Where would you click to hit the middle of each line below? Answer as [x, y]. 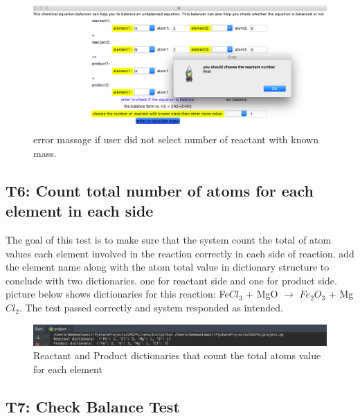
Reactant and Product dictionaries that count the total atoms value [177, 355]
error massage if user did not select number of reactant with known [176, 139]
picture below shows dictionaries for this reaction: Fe [117, 294]
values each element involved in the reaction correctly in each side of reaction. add [180, 253]
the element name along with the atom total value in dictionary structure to [168, 267]
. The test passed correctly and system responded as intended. [151, 308]
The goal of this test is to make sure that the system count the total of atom [169, 240]
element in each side [80, 211]
